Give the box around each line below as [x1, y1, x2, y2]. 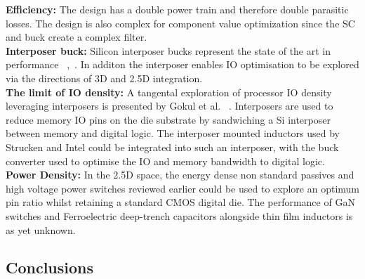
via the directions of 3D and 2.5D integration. [6, 70, 203, 85]
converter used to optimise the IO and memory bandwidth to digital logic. [6, 153, 325, 168]
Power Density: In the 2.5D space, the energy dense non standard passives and [6, 167, 354, 182]
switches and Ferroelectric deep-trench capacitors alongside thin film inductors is [6, 208, 353, 223]
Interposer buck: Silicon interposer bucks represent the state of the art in [6, 43, 331, 58]
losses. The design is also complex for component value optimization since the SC [6, 15, 355, 30]
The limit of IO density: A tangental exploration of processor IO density [6, 84, 332, 99]
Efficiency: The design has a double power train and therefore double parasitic [6, 2, 349, 16]
